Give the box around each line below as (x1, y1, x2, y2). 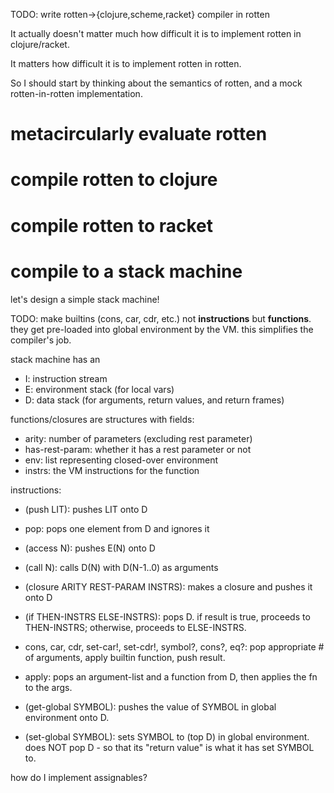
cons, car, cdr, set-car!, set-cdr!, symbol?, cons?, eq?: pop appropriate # (24, 640, 325, 653)
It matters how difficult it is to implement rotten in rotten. (10, 58, 242, 69)
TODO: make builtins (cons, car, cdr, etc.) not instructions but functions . (10, 312, 312, 324)
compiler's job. (10, 334, 72, 346)
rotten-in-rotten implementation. (10, 88, 143, 99)
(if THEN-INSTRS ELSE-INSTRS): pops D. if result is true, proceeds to (24, 610, 311, 623)
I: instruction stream (24, 372, 108, 384)
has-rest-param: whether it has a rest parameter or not (24, 443, 252, 455)
